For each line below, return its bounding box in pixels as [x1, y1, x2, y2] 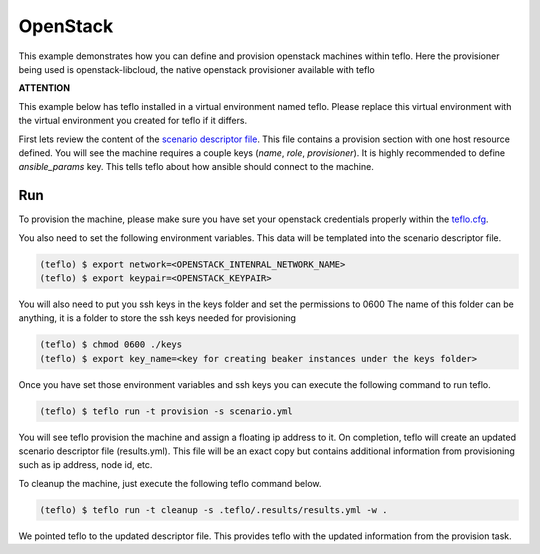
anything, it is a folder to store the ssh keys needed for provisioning [18, 312, 297, 324]
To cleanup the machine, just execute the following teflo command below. [18, 477, 322, 489]
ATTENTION [18, 82, 70, 94]
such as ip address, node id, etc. [18, 459, 153, 471]
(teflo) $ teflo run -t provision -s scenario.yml [39, 405, 294, 417]
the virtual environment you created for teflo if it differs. [18, 115, 248, 127]
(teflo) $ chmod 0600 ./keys [39, 339, 183, 350]
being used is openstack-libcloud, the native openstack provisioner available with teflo [18, 63, 375, 75]
